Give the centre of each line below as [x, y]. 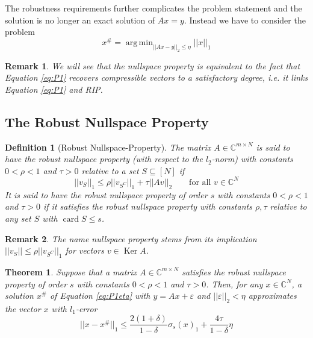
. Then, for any [234, 283]
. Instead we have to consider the [245, 20]
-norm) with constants [252, 159]
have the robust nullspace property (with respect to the [104, 159]
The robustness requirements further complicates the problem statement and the [153, 8]
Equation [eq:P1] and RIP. [54, 89]
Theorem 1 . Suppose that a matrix [71, 271]
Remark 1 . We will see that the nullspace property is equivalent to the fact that [153, 65]
